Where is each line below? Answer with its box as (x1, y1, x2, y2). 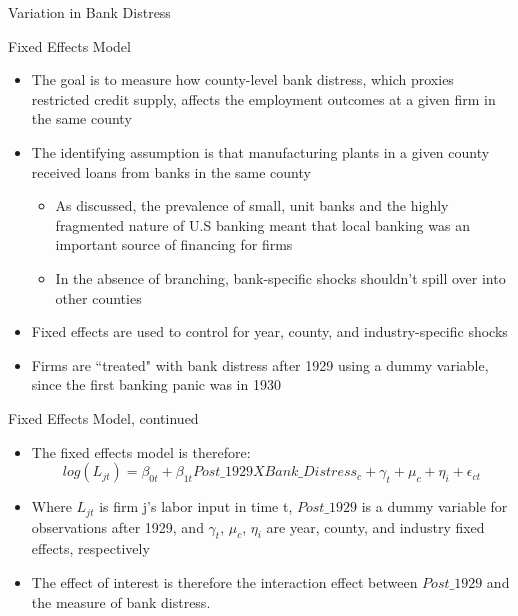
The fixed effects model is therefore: (31, 441, 251, 462)
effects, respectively (31, 538, 150, 559)
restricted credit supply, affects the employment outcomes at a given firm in (31, 88, 496, 109)
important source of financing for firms (55, 234, 293, 255)
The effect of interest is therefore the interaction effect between (31, 571, 418, 592)
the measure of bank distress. (31, 591, 211, 612)
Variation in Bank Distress (8, 2, 171, 22)
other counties (55, 287, 142, 308)
